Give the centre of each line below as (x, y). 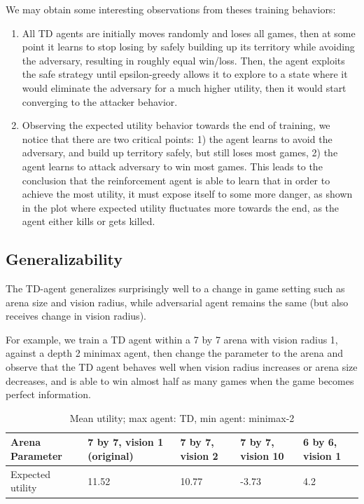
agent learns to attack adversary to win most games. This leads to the (172, 166)
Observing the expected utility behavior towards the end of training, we (176, 125)
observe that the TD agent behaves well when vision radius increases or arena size (182, 367)
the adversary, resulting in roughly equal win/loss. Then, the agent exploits (183, 60)
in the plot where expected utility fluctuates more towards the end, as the (181, 207)
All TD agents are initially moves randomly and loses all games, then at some (189, 33)
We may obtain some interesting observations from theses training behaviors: (171, 9)
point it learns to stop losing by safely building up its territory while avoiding (188, 47)
